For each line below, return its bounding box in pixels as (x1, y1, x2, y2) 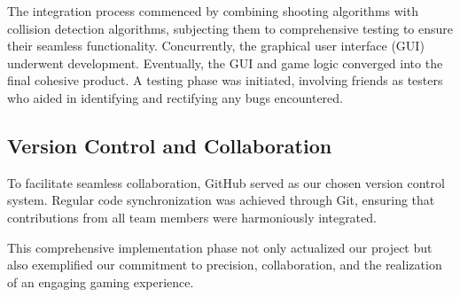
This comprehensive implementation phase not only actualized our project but (7, 238, 433, 256)
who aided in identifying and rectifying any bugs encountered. (7, 88, 343, 106)
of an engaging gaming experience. (7, 272, 194, 291)
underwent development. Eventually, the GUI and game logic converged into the (7, 53, 443, 72)
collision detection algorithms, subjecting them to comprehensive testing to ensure (7, 19, 454, 37)
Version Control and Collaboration (7, 131, 332, 159)
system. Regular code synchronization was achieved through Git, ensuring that (7, 191, 435, 209)
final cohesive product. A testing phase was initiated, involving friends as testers (7, 71, 443, 90)
